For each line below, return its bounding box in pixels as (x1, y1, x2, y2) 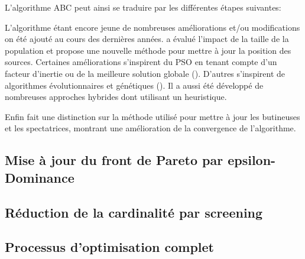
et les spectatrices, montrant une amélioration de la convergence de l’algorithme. (5, 122, 296, 134)
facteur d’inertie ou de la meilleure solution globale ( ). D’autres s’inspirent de (5, 67, 285, 79)
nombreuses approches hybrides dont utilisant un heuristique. (5, 90, 227, 103)
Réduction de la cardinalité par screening (5, 203, 263, 221)
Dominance (5, 168, 74, 186)
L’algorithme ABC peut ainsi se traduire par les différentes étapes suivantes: (5, 1, 281, 13)
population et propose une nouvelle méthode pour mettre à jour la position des (5, 44, 291, 56)
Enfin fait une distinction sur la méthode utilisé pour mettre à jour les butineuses (5, 110, 300, 122)
